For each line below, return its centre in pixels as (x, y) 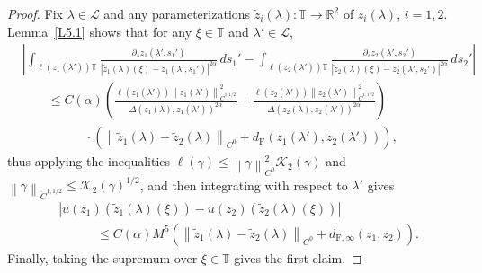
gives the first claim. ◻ (298, 257)
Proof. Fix (35, 13)
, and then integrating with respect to (244, 185)
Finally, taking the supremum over (103, 257)
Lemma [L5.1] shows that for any (100, 31)
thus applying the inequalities (89, 161)
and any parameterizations (177, 13)
